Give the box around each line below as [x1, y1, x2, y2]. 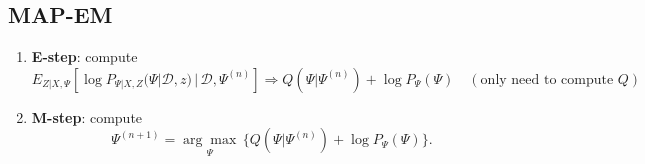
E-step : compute [31, 46, 138, 67]
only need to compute [480, 72, 614, 87]
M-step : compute [31, 106, 143, 127]
